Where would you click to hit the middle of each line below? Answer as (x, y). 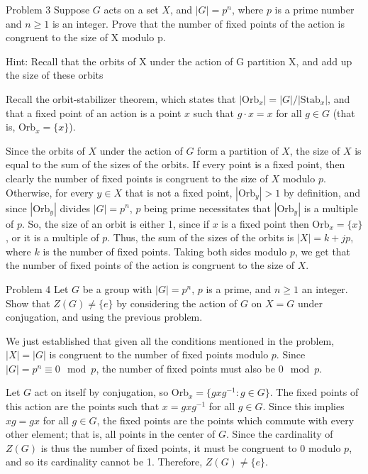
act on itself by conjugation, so (101, 392)
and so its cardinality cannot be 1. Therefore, (104, 462)
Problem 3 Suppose (48, 9)
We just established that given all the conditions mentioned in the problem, (170, 340)
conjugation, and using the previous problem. (104, 317)
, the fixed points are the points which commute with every (225, 420)
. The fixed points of (314, 392)
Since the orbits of (45, 150)
